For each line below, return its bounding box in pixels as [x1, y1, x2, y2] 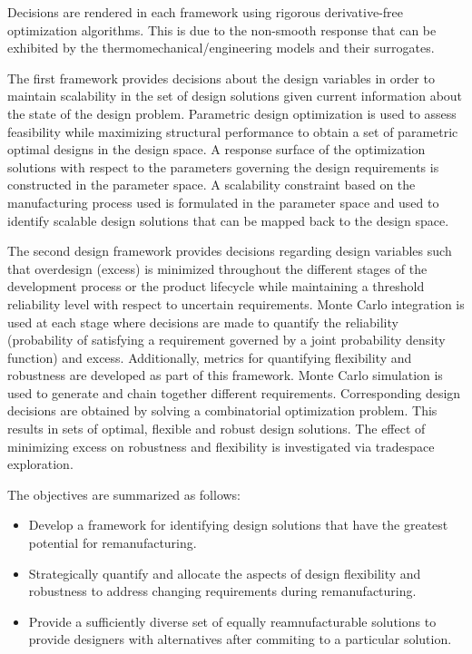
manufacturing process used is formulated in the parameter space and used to [7, 192, 439, 211]
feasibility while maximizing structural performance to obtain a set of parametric [7, 122, 458, 141]
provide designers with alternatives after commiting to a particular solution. [28, 630, 452, 649]
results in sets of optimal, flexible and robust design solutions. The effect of [7, 419, 426, 438]
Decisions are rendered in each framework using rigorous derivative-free [7, 3, 404, 21]
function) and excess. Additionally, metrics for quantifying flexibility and [7, 347, 412, 366]
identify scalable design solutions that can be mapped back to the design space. [7, 210, 449, 229]
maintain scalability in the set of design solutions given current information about [7, 86, 463, 105]
